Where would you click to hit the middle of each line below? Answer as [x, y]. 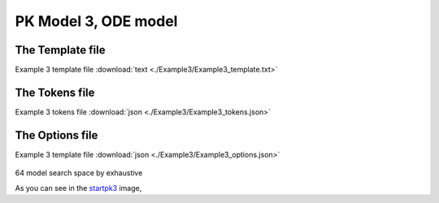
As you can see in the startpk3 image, [78, 188]
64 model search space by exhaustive [79, 173]
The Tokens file [55, 92]
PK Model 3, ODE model [96, 21]
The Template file [60, 50]
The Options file [57, 135]
